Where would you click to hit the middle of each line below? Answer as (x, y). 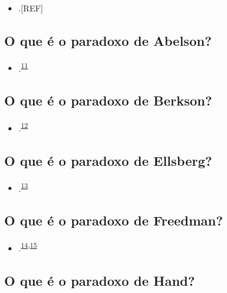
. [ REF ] (31, 8)
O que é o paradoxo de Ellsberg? (108, 160)
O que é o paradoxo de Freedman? (114, 220)
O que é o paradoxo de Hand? (100, 280)
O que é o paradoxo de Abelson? (108, 40)
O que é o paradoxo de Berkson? (108, 100)
